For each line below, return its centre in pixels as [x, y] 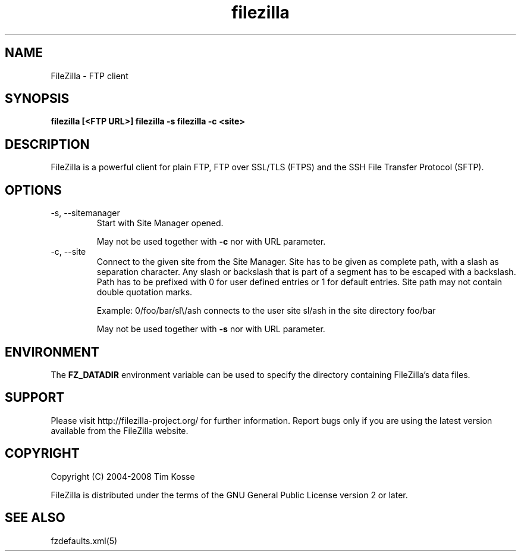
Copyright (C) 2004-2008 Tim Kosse [123, 476]
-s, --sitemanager [85, 213]
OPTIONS [33, 190]
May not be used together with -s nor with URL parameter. [211, 329]
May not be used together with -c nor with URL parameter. [211, 242]
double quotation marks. [145, 292]
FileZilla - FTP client [90, 76]
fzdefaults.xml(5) [84, 541]
